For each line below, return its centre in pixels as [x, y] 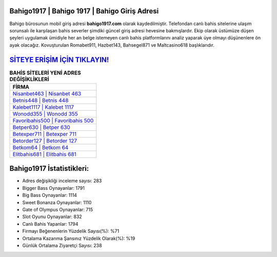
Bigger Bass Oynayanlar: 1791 [53, 188]
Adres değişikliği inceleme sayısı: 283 [62, 181]
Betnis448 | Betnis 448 [41, 100]
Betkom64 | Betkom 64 [41, 147]
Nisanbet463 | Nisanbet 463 [47, 93]
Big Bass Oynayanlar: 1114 [50, 195]
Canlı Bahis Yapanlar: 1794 [51, 224]
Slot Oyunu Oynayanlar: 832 [52, 217]
